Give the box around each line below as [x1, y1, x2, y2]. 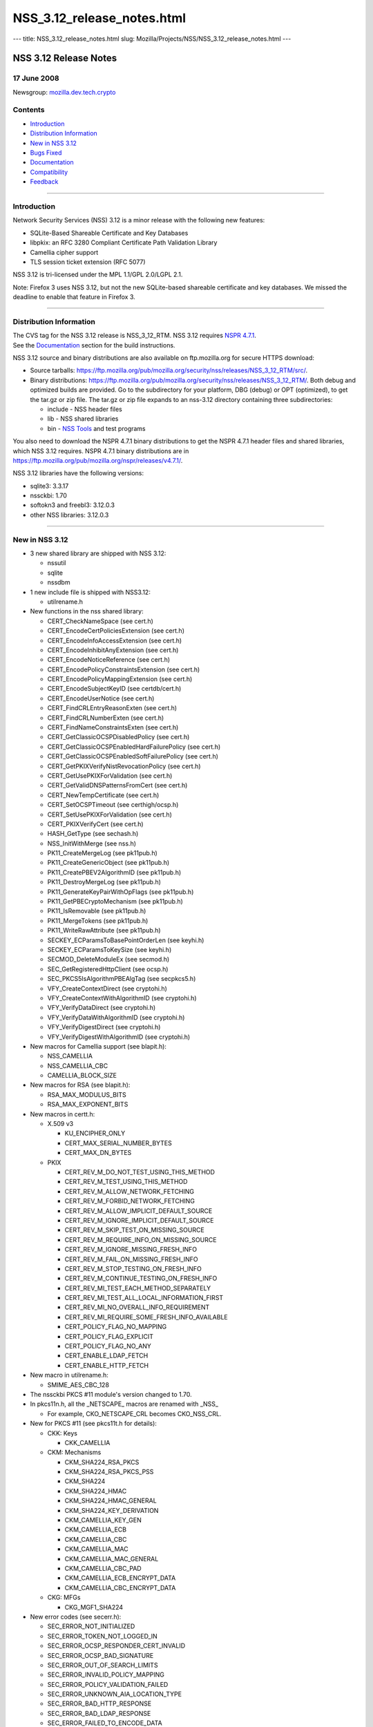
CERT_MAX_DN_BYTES [64, 1149, 132, 1157]
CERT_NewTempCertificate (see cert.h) [47, 791, 160, 799]
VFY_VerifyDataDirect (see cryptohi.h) [47, 1004, 156, 1012]
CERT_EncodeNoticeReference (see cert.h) [47, 656, 171, 664]
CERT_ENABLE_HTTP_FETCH [64, 1361, 149, 1369]
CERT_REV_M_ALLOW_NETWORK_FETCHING [64, 1187, 195, 1195]
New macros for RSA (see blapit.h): [30, 1081, 131, 1089]
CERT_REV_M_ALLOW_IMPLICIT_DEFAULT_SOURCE [64, 1206, 213, 1215]
